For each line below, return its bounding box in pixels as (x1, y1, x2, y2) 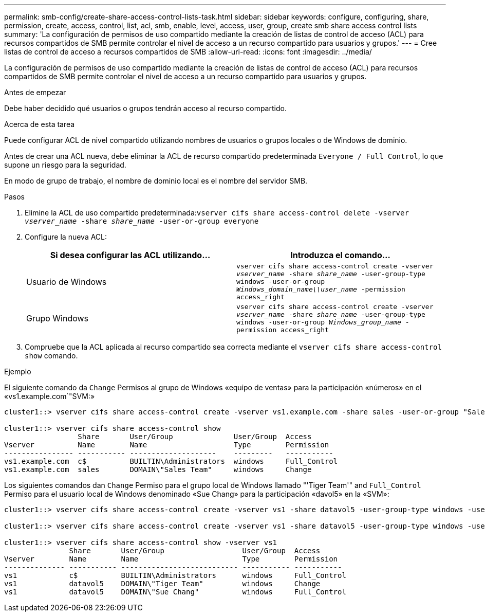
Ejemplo (4, 367, 31, 376)
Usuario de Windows (26, 276, 107, 287)
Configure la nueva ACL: (25, 232, 107, 241)
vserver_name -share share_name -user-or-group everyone (25, 217, 259, 225)
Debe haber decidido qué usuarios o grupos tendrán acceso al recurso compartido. (4, 104, 287, 113)
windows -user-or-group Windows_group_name (236, 318, 401, 326)
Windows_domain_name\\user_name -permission (236, 285, 405, 293)
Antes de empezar (4, 88, 66, 97)
